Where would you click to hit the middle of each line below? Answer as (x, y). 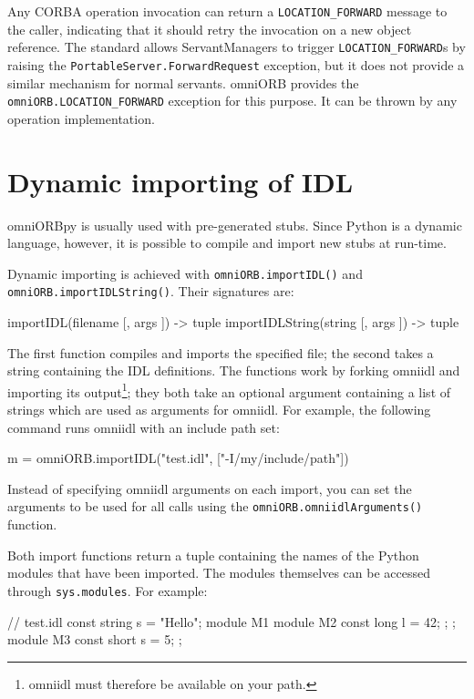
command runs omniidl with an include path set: (144, 427)
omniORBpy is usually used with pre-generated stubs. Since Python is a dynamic (235, 225)
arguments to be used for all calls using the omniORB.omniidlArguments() (215, 506)
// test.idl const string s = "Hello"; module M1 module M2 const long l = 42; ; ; (232, 621)
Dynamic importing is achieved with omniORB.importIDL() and (185, 273)
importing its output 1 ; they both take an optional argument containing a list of (229, 390)
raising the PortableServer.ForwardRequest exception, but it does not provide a (236, 64)
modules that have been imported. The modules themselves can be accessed (219, 573)
